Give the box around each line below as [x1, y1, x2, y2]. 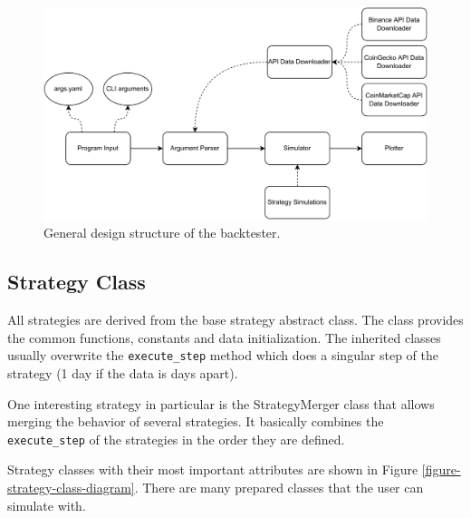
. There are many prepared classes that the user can [134, 478, 424, 497]
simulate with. [7, 495, 86, 514]
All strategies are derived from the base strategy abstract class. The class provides [7, 310, 464, 329]
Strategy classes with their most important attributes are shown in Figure [7, 460, 418, 479]
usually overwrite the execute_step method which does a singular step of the [7, 346, 438, 365]
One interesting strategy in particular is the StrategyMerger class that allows [7, 394, 435, 413]
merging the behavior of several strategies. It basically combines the [7, 412, 384, 431]
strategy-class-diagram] [7, 478, 135, 497]
